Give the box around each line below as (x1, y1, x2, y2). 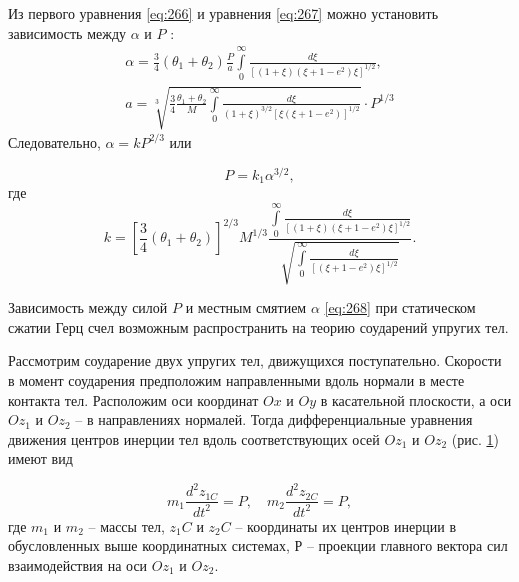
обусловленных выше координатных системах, (8, 535, 290, 556)
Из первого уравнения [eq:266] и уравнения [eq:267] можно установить (8, 3, 439, 23)
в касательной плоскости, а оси (320, 389, 512, 410)
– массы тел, (88, 515, 165, 536)
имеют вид (8, 448, 73, 469)
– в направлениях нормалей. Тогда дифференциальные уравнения (75, 409, 473, 430)
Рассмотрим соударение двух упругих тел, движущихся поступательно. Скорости (8, 350, 502, 371)
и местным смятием (185, 297, 307, 318)
